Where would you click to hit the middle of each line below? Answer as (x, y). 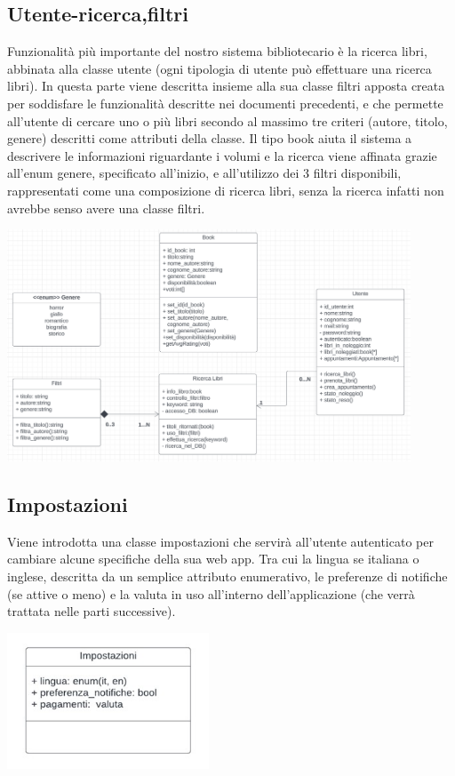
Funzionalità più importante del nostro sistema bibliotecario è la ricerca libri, (217, 51)
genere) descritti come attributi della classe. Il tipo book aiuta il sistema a (210, 138)
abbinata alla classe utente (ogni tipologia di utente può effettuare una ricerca (220, 68)
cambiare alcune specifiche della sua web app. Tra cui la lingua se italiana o (213, 559)
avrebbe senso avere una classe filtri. (106, 208)
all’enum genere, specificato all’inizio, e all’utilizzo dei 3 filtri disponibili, (204, 173)
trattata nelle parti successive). (92, 611)
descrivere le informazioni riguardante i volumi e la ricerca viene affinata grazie (222, 155)
